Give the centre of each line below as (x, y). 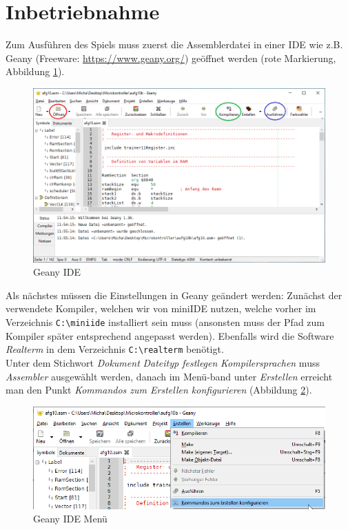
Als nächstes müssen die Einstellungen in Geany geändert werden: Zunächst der (174, 295)
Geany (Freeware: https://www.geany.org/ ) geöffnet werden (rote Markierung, (171, 58)
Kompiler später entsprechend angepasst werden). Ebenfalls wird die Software (170, 335)
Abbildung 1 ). (35, 71)
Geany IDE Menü (70, 519)
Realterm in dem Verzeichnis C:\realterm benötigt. (115, 349)
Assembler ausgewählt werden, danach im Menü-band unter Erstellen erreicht (169, 376)
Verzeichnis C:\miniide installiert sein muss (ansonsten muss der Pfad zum (165, 322)
